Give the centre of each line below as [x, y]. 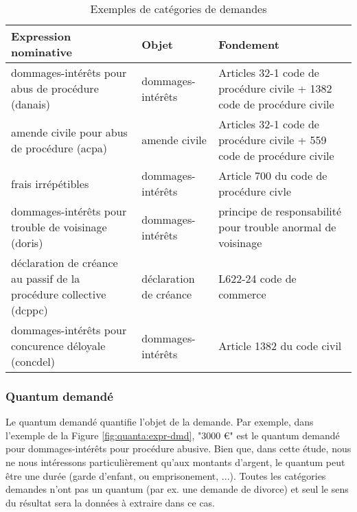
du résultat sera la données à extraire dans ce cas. [111, 502]
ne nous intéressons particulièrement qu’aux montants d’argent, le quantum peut [175, 462]
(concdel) [33, 361]
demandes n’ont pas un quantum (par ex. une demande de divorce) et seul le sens [177, 489]
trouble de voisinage [59, 227]
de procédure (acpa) [59, 148]
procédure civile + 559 [273, 140]
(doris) [27, 243]
